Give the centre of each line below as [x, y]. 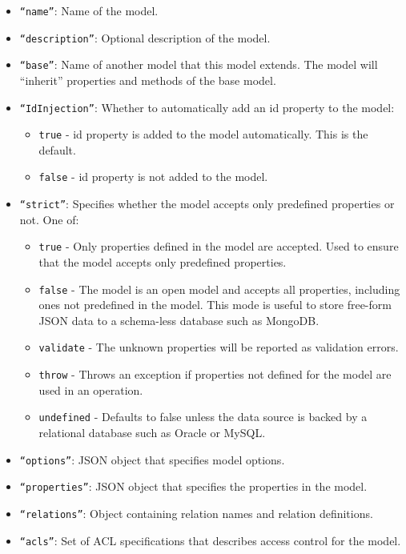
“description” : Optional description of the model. [145, 37]
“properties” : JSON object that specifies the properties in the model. [193, 486]
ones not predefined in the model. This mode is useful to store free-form [215, 305]
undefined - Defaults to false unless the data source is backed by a [203, 417]
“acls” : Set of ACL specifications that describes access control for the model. [210, 540]
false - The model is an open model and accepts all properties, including [219, 289]
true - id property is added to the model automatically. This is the [203, 134]
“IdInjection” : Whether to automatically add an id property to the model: [207, 107]
